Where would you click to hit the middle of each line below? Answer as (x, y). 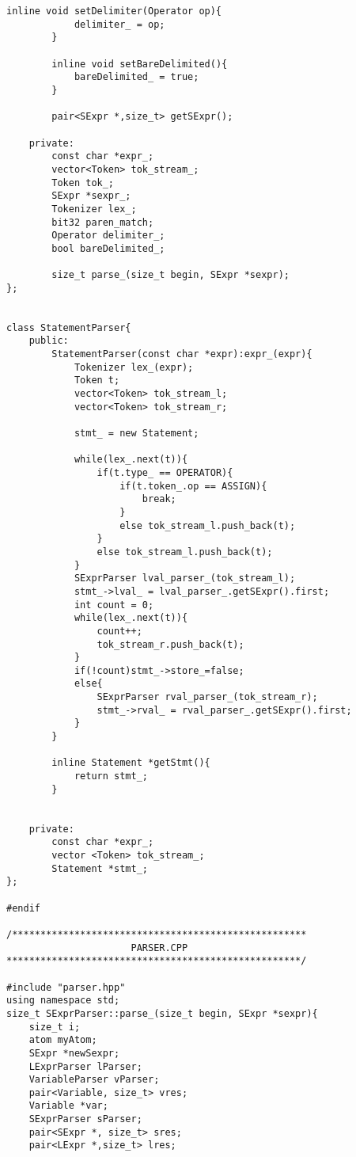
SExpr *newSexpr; (74, 1053)
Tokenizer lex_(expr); (134, 367)
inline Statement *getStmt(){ (131, 763)
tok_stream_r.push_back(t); (170, 644)
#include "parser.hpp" (66, 987)
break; (159, 499)
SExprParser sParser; (85, 1119)
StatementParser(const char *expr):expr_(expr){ (182, 354)
